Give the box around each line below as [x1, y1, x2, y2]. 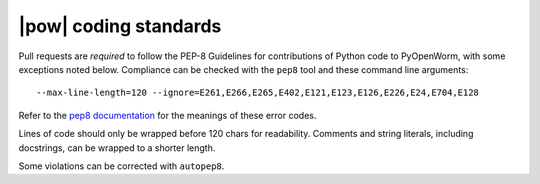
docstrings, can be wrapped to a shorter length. [18, 141, 216, 154]
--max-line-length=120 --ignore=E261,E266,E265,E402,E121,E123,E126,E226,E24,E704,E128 [36, 87, 480, 99]
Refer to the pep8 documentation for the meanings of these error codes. [18, 109, 317, 121]
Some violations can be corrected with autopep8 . [18, 160, 225, 172]
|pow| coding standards [18, 15, 222, 37]
